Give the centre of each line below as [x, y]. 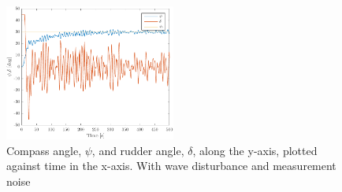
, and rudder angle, [138, 150]
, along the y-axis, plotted [255, 150]
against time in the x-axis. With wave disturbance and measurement [171, 166]
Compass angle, [44, 150]
